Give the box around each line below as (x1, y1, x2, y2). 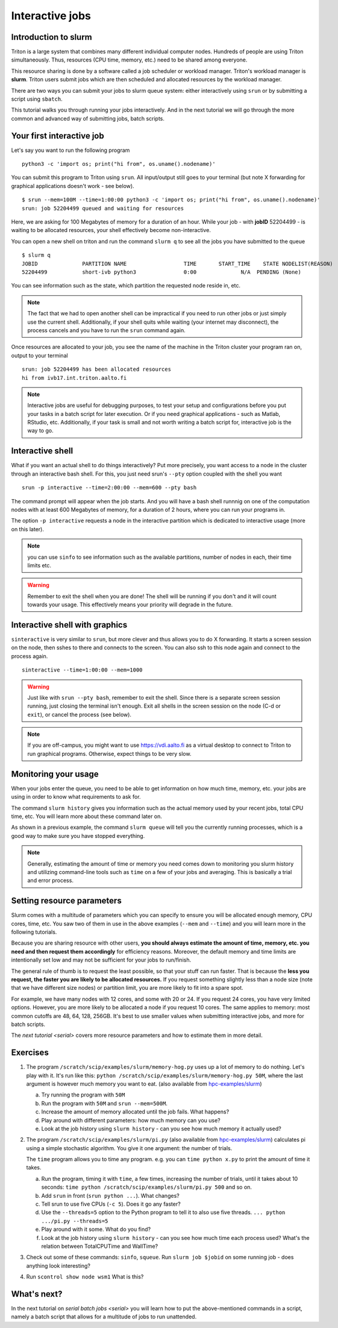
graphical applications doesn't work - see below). (11, 182, 135, 189)
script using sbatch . (11, 95, 63, 102)
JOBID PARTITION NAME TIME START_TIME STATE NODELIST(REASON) (22, 260, 334, 267)
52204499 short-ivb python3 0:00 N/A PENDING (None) (22, 269, 301, 275)
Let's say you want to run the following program (11, 146, 130, 154)
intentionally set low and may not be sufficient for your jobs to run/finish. (11, 956, 192, 964)
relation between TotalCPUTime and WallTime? (41, 1242, 158, 1250)
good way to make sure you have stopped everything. (11, 832, 145, 839)
